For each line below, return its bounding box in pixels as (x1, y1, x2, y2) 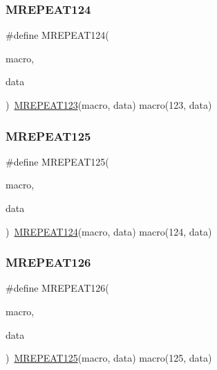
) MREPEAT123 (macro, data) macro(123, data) (6, 98, 212, 112)
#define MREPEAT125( (6, 154, 109, 168)
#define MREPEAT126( (6, 281, 109, 295)
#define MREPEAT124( (6, 28, 109, 42)
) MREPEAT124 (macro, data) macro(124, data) (6, 224, 212, 238)
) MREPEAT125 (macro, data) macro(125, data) (6, 351, 212, 365)
